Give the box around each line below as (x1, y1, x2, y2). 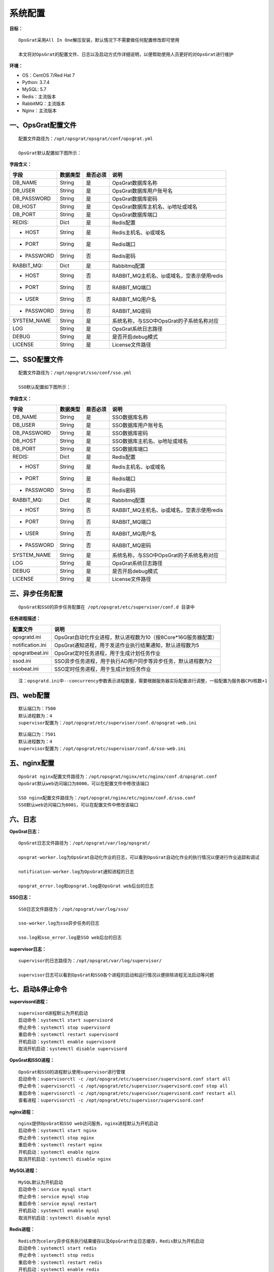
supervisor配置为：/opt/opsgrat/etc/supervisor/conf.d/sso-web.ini (18, 746, 186, 751)
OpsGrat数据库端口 (112, 211, 158, 218)
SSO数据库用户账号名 (112, 422, 163, 428)
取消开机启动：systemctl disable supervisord (18, 1046, 127, 1052)
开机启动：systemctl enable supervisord (18, 1038, 116, 1045)
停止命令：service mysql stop (18, 1194, 89, 1199)
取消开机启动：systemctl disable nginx (18, 1157, 111, 1162)
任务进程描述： (9, 616, 41, 622)
